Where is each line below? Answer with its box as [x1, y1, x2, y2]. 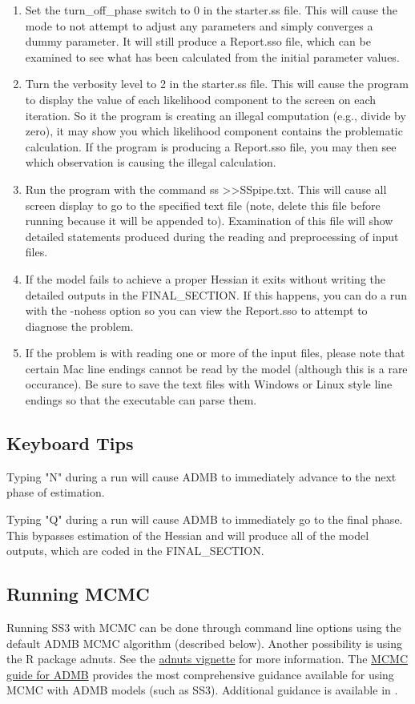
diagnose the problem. [25, 317, 134, 334]
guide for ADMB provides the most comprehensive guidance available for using [6, 666, 394, 682]
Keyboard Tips [6, 431, 134, 456]
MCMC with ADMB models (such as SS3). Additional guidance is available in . [6, 682, 398, 698]
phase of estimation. [6, 484, 105, 501]
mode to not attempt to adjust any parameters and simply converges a [25, 17, 373, 34]
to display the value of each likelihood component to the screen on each [25, 91, 377, 107]
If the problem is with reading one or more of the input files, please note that [25, 344, 405, 361]
